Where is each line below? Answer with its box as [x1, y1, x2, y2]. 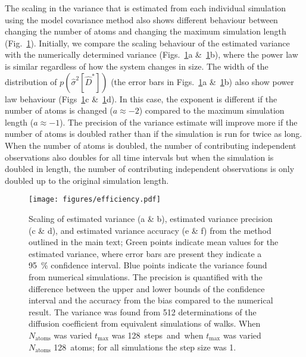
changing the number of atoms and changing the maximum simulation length [5, 25, 286, 37]
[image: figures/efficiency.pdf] [29, 195, 161, 204]
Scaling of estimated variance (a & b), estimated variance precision [29, 212, 273, 224]
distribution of [5, 75, 57, 87]
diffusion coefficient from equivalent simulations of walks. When [29, 317, 261, 330]
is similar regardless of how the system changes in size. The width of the [5, 59, 268, 72]
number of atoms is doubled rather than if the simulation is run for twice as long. [5, 127, 302, 140]
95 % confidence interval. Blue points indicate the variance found [29, 259, 267, 271]
